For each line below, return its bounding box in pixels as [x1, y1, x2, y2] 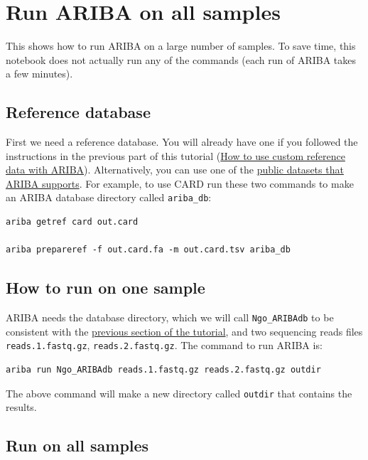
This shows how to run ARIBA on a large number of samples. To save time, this [6, 38, 356, 53]
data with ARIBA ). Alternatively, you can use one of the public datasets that [6, 162, 344, 177]
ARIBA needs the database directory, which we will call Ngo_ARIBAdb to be [6, 310, 334, 325]
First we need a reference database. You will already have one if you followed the [6, 134, 358, 149]
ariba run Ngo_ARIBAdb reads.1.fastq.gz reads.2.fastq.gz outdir [6, 365, 321, 375]
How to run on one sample [6, 277, 205, 299]
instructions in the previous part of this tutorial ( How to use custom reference [6, 148, 345, 163]
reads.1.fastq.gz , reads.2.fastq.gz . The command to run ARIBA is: [6, 338, 323, 353]
